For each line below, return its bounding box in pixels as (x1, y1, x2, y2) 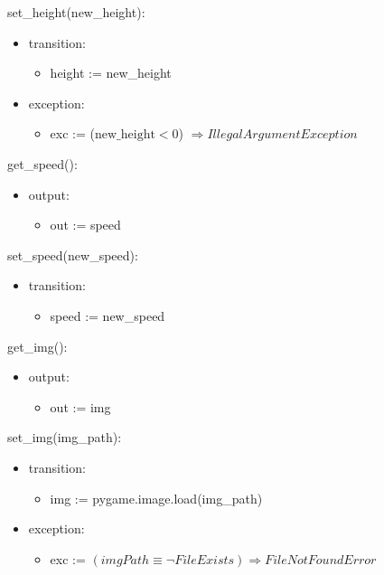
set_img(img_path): (7, 428, 122, 447)
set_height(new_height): (7, 3, 145, 21)
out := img (50, 397, 111, 416)
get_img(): (7, 336, 68, 355)
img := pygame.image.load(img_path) (50, 488, 263, 507)
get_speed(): (7, 154, 78, 173)
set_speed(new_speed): (7, 245, 138, 264)
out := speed (50, 215, 121, 234)
